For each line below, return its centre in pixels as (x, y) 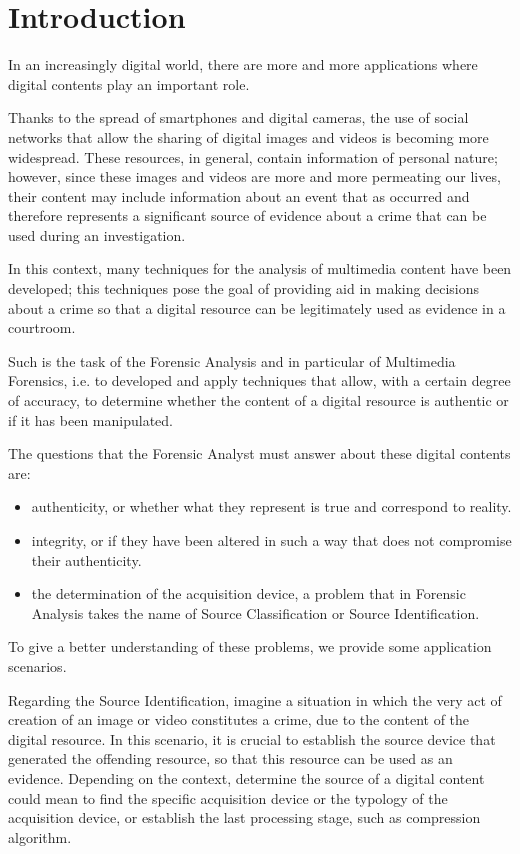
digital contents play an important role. (129, 83)
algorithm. (40, 836)
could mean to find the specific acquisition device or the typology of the (228, 797)
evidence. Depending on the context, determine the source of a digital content (246, 777)
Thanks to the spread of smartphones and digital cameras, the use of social (238, 117)
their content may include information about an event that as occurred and (239, 195)
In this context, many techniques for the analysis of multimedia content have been (260, 268)
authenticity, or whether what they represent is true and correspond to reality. (271, 506)
